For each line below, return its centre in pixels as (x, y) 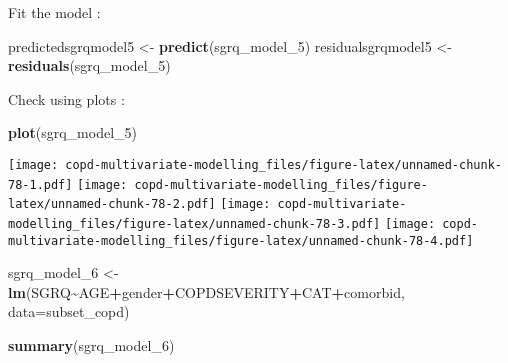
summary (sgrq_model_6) (91, 345)
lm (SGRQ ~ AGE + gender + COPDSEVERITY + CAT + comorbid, (206, 291)
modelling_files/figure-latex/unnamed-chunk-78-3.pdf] (194, 223)
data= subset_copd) (69, 311)
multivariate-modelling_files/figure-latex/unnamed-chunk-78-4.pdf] (241, 240)
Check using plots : (66, 98)
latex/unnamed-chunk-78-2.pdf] (112, 204)
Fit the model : (54, 12)
